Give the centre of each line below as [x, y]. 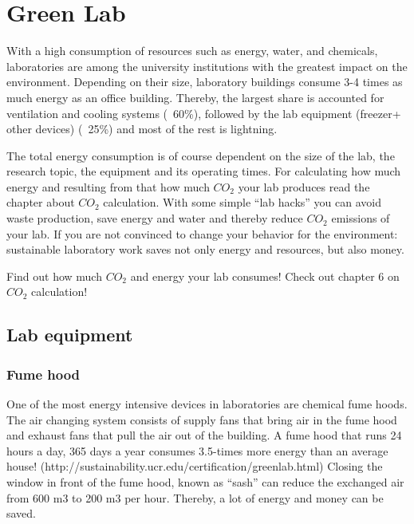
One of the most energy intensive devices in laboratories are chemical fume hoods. [207, 404]
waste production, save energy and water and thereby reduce [155, 218]
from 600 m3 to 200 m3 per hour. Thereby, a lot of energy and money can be [195, 497]
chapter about [41, 202]
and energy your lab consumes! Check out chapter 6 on [265, 276]
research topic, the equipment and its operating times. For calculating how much [204, 171]
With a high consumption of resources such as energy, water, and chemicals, [192, 51]
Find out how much [54, 276]
